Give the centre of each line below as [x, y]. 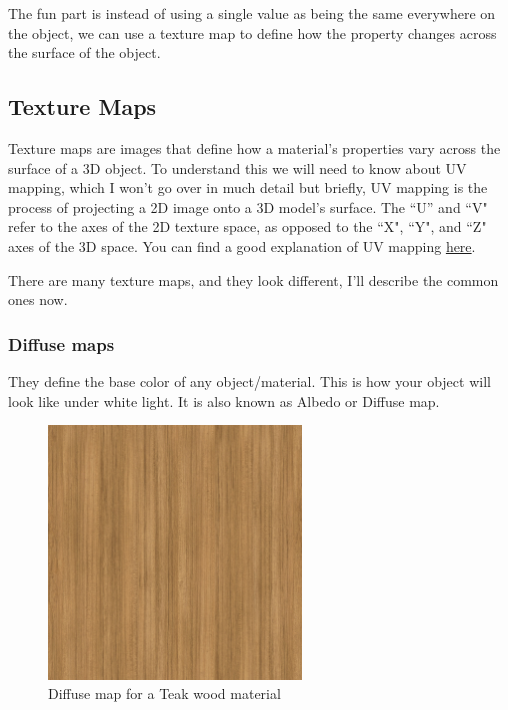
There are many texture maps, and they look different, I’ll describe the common [253, 279]
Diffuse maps [61, 343]
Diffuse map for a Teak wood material [164, 693]
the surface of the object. [84, 52]
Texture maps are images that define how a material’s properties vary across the [254, 147]
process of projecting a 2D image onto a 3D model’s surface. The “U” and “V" [248, 206]
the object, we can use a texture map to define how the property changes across [252, 32]
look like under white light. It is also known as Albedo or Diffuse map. [224, 400]
